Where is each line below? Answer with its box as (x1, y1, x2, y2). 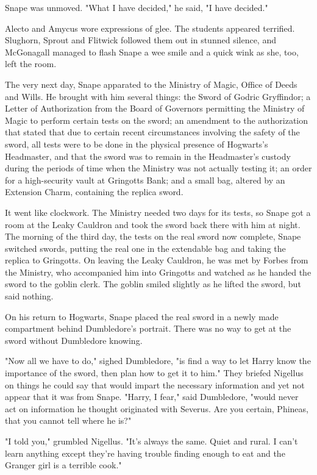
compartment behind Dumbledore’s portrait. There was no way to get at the (5, 322, 291, 335)
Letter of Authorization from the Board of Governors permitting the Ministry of (5, 102, 305, 115)
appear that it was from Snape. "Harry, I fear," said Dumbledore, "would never (5, 390, 299, 403)
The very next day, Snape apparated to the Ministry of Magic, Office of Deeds (5, 77, 297, 90)
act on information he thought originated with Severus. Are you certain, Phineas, (5, 402, 308, 415)
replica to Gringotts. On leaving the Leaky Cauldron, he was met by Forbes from (5, 254, 308, 266)
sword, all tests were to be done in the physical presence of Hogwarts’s (5, 137, 268, 150)
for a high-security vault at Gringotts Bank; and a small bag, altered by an (5, 173, 285, 186)
